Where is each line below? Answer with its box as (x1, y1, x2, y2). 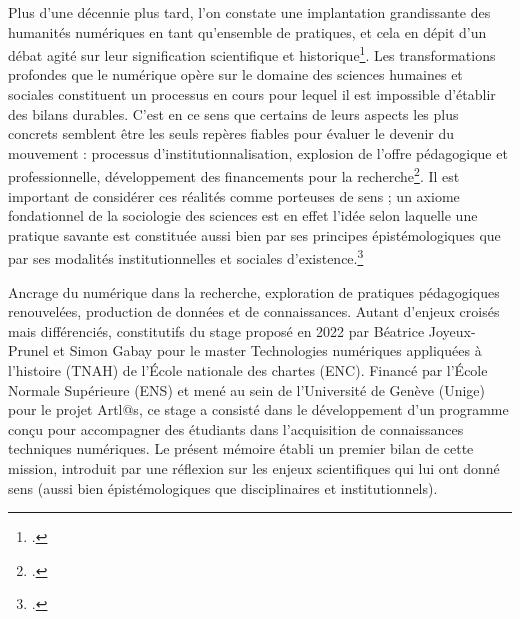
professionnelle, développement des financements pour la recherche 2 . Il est (8, 163, 460, 187)
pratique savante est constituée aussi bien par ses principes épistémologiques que (8, 224, 501, 245)
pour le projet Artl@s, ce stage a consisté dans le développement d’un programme (8, 399, 509, 420)
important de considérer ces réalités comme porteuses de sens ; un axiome (8, 185, 460, 206)
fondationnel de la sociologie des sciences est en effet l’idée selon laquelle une (8, 205, 478, 226)
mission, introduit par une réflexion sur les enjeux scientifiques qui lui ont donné (8, 458, 500, 479)
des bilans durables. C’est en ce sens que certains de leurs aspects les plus (8, 103, 459, 124)
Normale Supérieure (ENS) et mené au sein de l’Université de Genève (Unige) (8, 379, 485, 400)
